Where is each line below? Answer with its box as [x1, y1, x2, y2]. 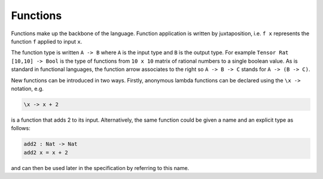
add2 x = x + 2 [23, 149, 68, 156]
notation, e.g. [11, 85, 44, 92]
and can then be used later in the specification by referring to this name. [11, 164, 190, 171]
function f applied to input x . [11, 38, 83, 45]
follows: [11, 125, 31, 132]
